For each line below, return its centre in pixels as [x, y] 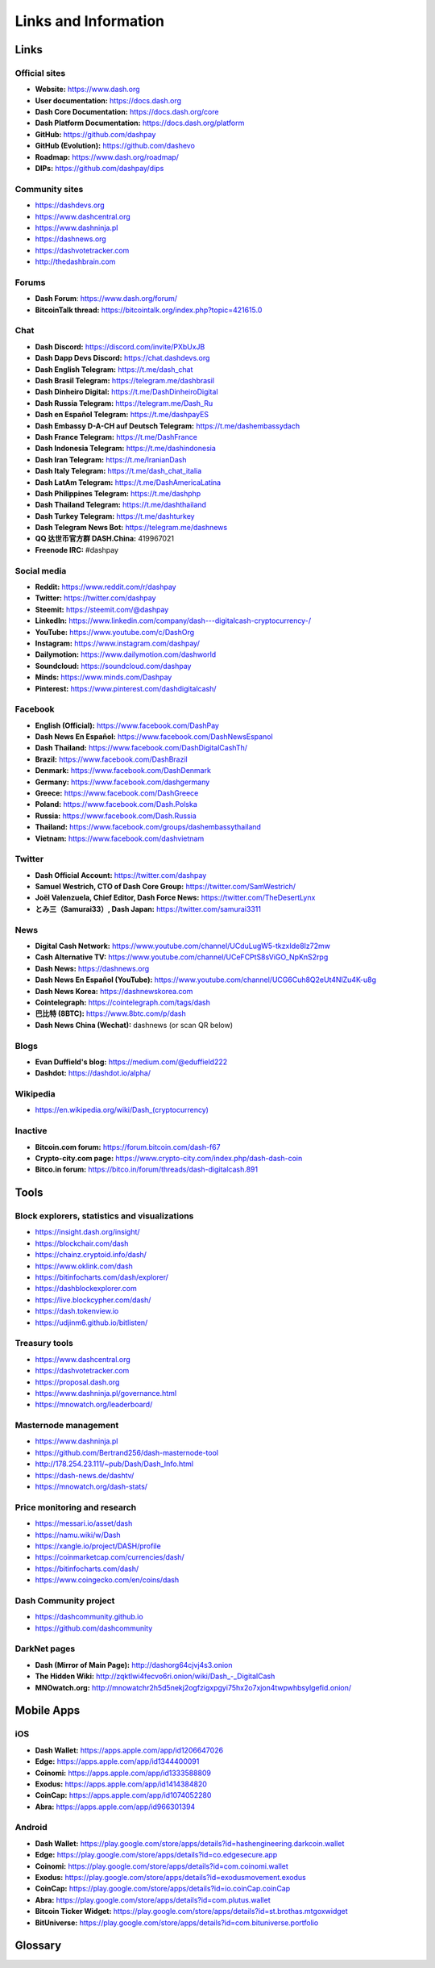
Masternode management [67, 1426]
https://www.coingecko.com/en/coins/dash [107, 1580]
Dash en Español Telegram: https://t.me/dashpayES [122, 415]
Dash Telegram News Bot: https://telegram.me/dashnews [131, 528]
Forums [30, 282]
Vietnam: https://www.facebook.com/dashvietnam [120, 838]
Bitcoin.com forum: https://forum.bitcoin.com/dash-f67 [128, 1147]
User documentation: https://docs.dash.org [108, 100]
